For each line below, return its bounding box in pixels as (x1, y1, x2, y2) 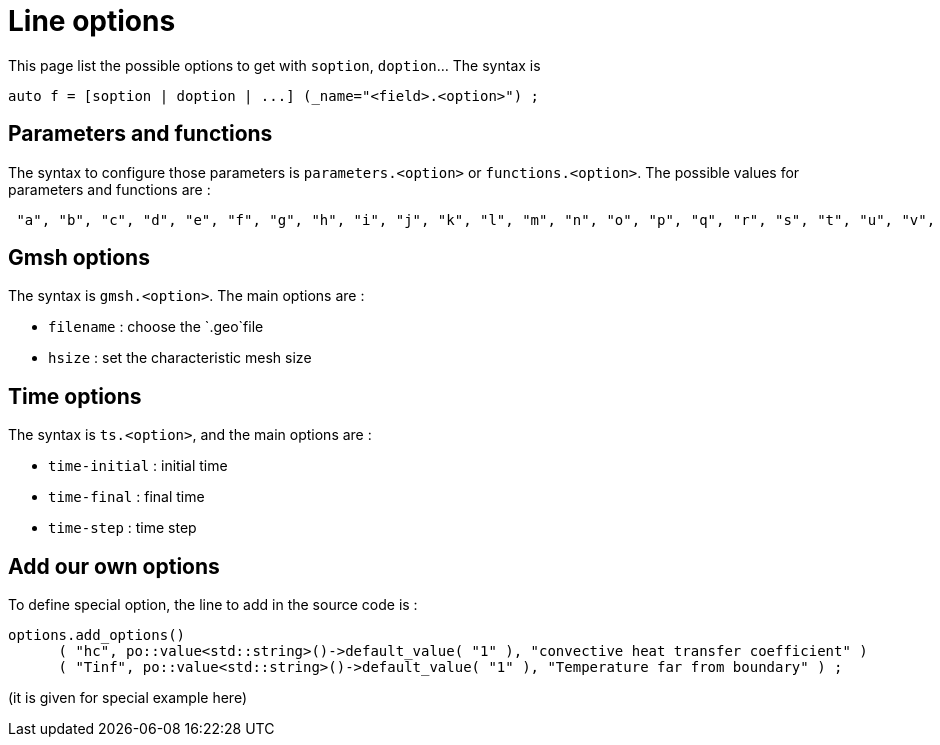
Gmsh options (8, 245, 150, 271)
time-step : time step (48, 519, 197, 537)
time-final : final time (48, 488, 205, 506)
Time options (8, 383, 142, 409)
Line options (8, 4, 176, 38)
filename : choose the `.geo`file (48, 318, 264, 336)
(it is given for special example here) (8, 689, 248, 707)
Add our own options (8, 553, 220, 579)
